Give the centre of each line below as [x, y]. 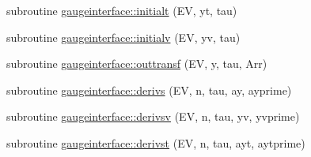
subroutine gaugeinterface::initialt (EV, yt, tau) [122, 10]
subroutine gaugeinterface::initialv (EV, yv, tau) [123, 37]
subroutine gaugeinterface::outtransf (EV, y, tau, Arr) [137, 64]
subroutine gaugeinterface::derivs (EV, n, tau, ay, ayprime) [149, 90]
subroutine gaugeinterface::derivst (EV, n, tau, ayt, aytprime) [156, 142]
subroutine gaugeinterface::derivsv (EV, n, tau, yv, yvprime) [153, 116]
